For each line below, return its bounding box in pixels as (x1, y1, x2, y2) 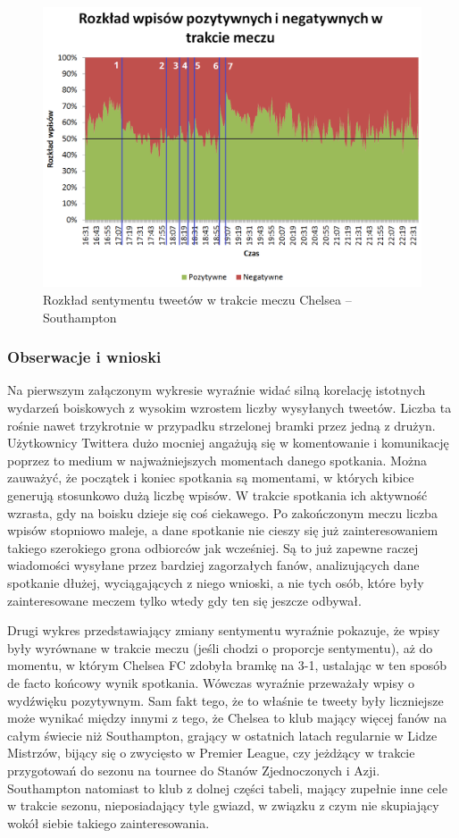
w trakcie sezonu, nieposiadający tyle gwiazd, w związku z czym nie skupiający (7, 796, 439, 815)
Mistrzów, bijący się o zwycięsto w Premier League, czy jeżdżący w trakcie (7, 743, 415, 762)
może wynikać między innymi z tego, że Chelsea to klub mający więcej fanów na (7, 708, 447, 727)
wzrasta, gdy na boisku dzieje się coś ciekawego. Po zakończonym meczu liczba (7, 503, 438, 522)
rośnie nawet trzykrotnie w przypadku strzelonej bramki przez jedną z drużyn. (7, 415, 436, 434)
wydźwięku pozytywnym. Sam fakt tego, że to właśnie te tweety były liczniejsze (7, 691, 444, 709)
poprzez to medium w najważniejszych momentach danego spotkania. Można (7, 450, 427, 469)
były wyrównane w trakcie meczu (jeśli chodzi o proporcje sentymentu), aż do (7, 638, 433, 657)
